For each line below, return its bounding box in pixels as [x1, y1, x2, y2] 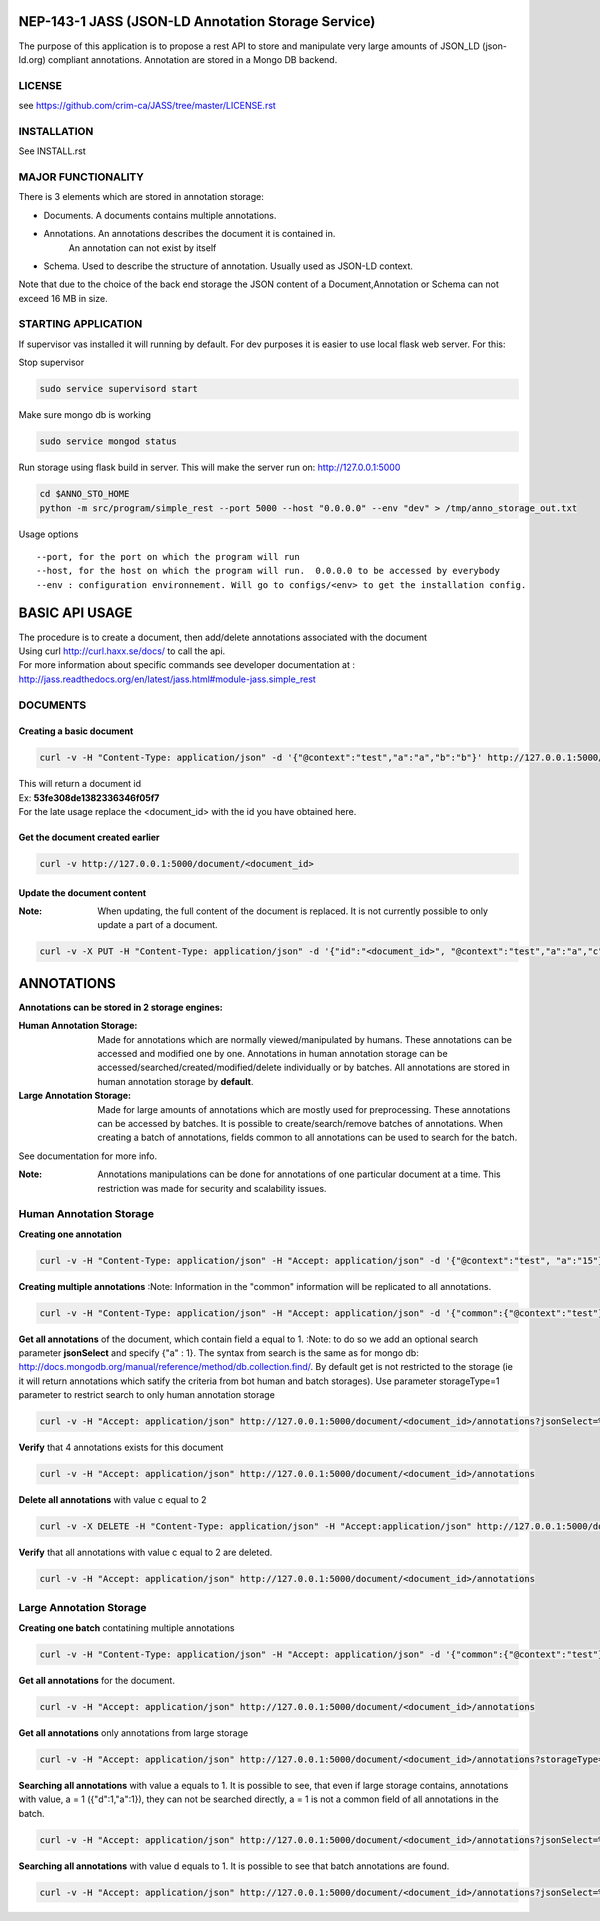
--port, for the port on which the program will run [36, 551, 300, 562]
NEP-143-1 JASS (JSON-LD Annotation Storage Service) [18, 13, 376, 30]
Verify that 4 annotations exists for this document [18, 1441, 224, 1454]
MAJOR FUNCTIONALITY [18, 170, 145, 184]
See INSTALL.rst [18, 145, 87, 157]
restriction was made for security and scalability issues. [97, 1182, 327, 1194]
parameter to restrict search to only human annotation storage [18, 1389, 275, 1401]
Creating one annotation [18, 1228, 122, 1240]
